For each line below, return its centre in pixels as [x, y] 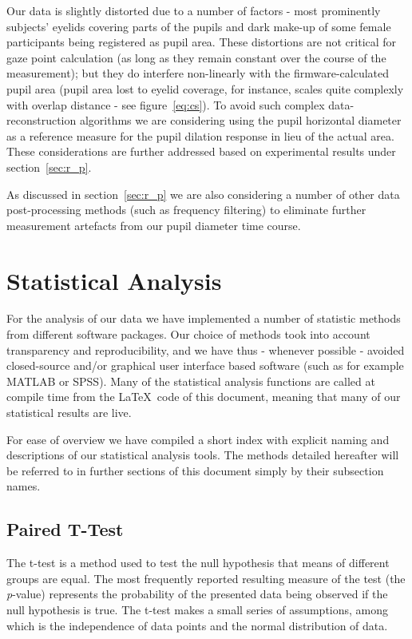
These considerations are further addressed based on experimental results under [201, 151]
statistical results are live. [69, 412]
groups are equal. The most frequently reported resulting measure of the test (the [206, 578]
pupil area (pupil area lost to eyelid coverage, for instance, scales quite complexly [205, 88]
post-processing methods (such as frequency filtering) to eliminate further [186, 210]
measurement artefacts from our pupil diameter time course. [154, 225]
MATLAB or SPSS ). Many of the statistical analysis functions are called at [191, 381]
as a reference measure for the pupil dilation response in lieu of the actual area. [200, 135]
